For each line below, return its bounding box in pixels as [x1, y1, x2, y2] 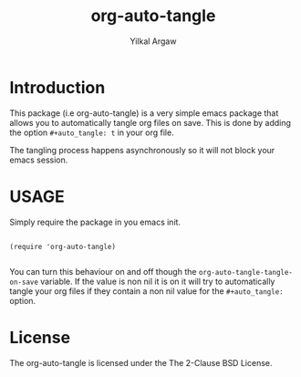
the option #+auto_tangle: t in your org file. [9, 127, 175, 138]
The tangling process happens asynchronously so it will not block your [9, 144, 275, 155]
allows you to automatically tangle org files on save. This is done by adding [9, 117, 292, 128]
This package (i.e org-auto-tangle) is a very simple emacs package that [9, 107, 279, 119]
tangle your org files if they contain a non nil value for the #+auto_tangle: [9, 285, 285, 297]
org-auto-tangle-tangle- [198, 267, 294, 277]
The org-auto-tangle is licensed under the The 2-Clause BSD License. [9, 357, 273, 368]
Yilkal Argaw [130, 36, 177, 47]
